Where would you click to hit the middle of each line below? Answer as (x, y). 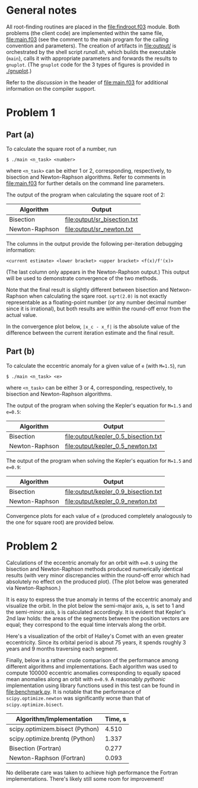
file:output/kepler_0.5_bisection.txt (113, 436)
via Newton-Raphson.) (33, 587)
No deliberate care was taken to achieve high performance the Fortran (92, 773)
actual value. (22, 314)
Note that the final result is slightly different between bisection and (87, 290)
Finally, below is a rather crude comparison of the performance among (92, 660)
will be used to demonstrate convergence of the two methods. (82, 278)
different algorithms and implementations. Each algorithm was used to (92, 666)
